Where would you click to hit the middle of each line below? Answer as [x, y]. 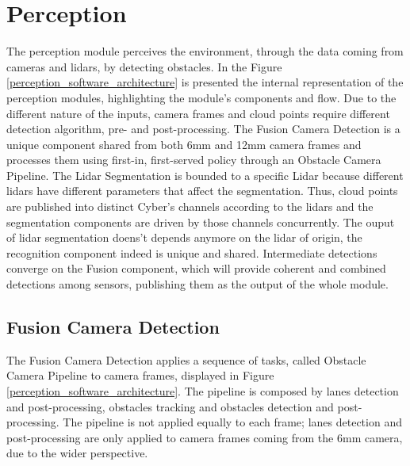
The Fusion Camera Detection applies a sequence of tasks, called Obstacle [186, 359]
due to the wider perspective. [77, 453]
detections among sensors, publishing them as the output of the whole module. [197, 284]
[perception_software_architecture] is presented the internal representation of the [205, 82]
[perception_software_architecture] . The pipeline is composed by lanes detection [203, 391]
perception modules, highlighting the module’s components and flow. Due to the [201, 97]
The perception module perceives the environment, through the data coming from [205, 51]
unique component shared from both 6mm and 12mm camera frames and [184, 144]
